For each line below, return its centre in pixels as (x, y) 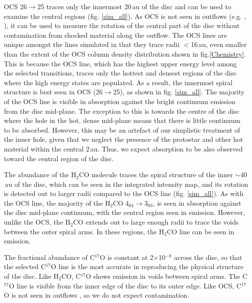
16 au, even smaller (219, 44)
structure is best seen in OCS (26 (53, 92)
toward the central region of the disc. (59, 158)
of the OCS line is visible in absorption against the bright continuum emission (120, 101)
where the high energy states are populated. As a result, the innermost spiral (118, 82)
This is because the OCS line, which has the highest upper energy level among (120, 63)
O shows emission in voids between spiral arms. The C (166, 276)
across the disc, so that (208, 257)
